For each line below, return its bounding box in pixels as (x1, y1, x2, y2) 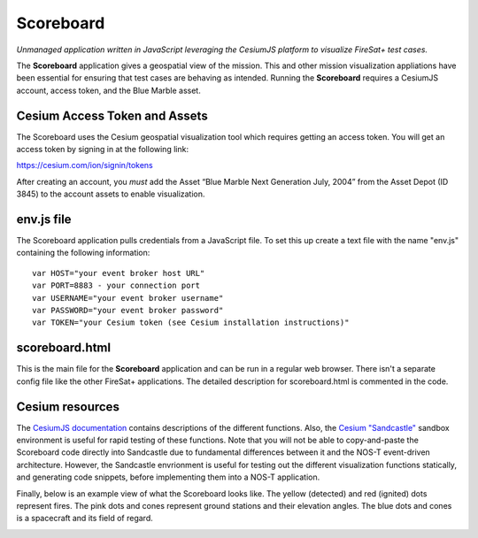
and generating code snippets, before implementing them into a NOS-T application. (16, 472, 320, 482)
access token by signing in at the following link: (16, 144, 189, 155)
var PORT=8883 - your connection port (32, 281, 201, 291)
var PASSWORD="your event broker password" (32, 305, 224, 316)
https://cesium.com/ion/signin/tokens (16, 160, 154, 171)
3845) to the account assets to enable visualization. (16, 188, 205, 199)
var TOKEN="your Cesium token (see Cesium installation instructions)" (32, 318, 350, 327)
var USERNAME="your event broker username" (32, 293, 224, 303)
